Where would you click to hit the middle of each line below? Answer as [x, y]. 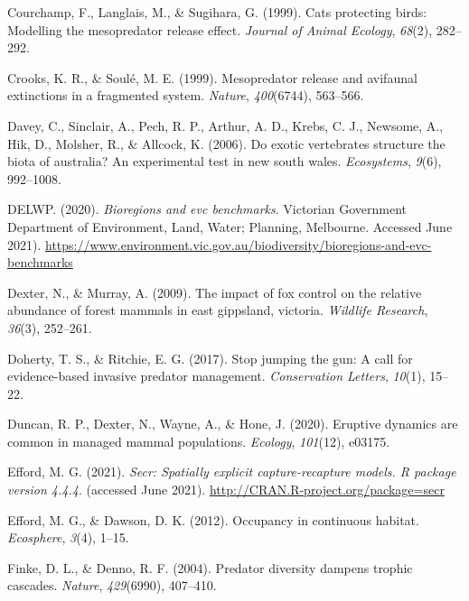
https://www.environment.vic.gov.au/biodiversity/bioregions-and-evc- [239, 244]
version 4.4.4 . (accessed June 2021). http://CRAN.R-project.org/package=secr [226, 490]
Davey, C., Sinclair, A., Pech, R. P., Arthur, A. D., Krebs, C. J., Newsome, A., [225, 125]
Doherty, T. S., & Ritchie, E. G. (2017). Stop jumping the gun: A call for [210, 358]
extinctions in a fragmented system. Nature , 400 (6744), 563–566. [186, 95]
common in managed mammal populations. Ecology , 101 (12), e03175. [199, 441]
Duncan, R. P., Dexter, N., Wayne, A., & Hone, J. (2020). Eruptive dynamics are [233, 424]
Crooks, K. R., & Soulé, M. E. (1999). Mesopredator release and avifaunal [212, 77]
